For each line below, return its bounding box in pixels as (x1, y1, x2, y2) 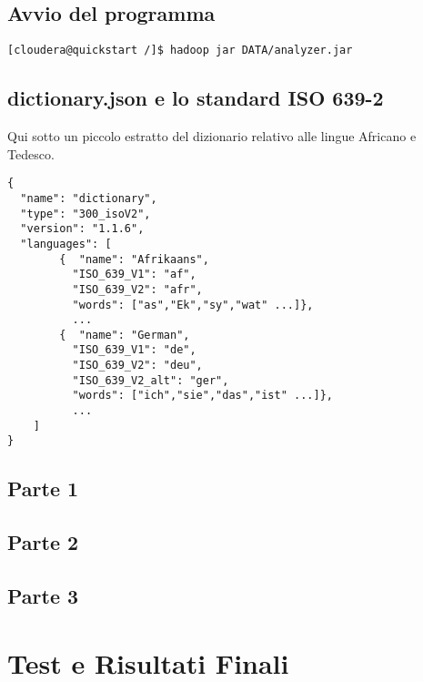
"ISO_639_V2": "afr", (72, 282, 203, 296)
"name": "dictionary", (20, 191, 157, 205)
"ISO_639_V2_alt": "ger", (72, 373, 229, 387)
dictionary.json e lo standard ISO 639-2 (7, 84, 384, 112)
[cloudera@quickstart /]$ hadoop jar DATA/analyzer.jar (7, 44, 353, 57)
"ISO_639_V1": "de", (72, 343, 196, 357)
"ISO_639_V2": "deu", (72, 359, 203, 372)
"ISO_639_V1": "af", (72, 268, 196, 281)
